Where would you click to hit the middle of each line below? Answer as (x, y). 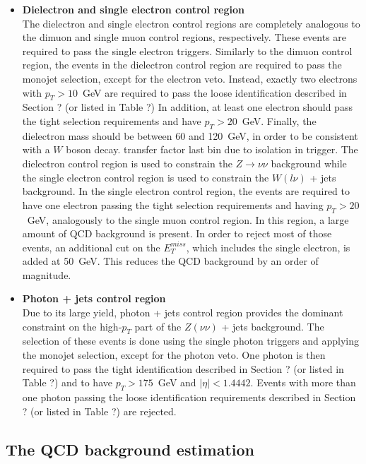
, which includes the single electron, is (268, 247)
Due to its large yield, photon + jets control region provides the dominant (183, 313)
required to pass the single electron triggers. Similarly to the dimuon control (187, 50)
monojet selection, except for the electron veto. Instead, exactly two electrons (190, 78)
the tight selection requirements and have (112, 120)
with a (36, 149)
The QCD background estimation (130, 449)
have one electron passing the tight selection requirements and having (173, 204)
